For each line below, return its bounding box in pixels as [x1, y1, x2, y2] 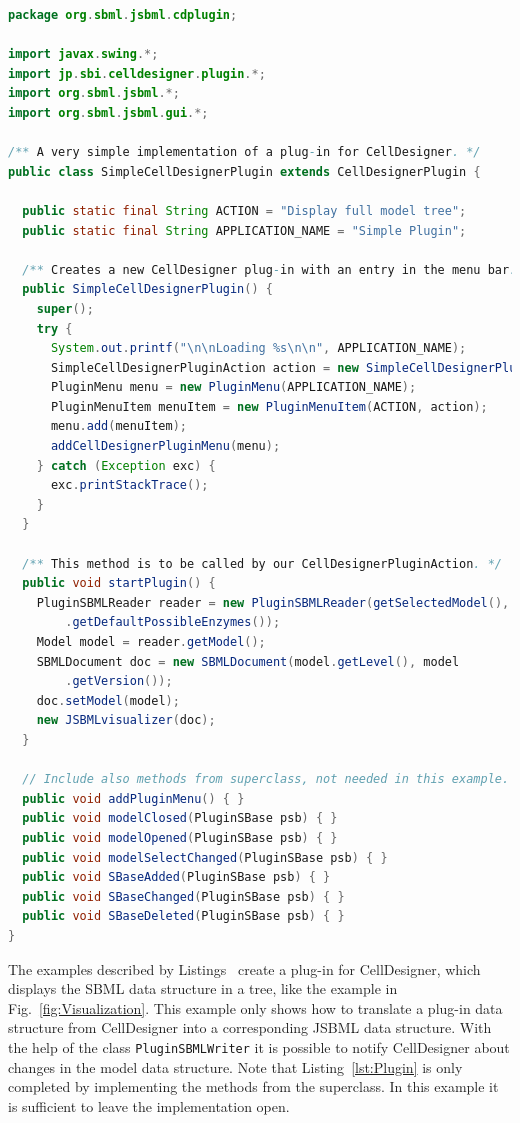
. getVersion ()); [65, 674, 173, 689]
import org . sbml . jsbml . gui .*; [8, 105, 209, 120]
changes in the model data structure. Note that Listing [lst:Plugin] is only [8, 1056, 463, 1077]
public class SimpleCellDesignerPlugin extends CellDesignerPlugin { [8, 164, 481, 179]
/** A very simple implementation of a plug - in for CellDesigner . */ [8, 145, 481, 160]
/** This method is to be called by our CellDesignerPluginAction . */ [22, 556, 502, 571]
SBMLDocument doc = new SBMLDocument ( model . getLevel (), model [36, 654, 460, 669]
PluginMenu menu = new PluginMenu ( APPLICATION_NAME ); [50, 380, 417, 395]
